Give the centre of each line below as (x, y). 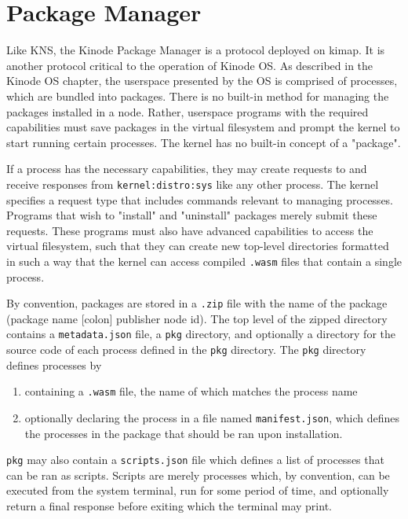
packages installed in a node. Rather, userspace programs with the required (188, 111)
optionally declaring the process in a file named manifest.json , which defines (212, 417)
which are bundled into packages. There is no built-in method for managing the (198, 96)
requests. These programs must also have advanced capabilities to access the (190, 230)
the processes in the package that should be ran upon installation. (184, 433)
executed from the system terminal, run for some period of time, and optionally (198, 490)
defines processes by (54, 364)
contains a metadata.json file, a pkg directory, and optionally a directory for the (201, 334)
